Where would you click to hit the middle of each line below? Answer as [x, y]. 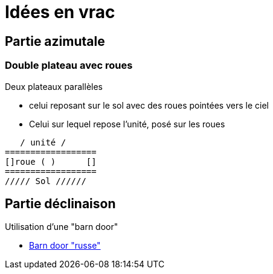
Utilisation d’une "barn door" [62, 227]
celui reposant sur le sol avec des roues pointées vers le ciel [149, 105]
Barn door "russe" [65, 246]
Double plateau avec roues [69, 65]
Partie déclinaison [60, 203]
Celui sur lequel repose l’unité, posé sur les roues [127, 124]
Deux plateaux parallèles [54, 86]
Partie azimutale [55, 41]
